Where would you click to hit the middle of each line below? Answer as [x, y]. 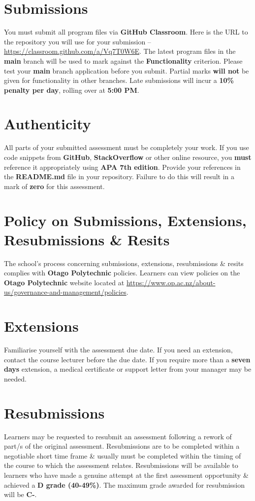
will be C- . [20, 494]
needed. [15, 378]
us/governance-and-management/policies [65, 292]
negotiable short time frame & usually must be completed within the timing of [123, 455]
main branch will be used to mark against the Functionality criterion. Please [123, 60]
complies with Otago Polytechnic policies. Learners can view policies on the [122, 273]
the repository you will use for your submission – [78, 41]
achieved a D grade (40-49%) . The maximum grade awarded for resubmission [124, 484]
